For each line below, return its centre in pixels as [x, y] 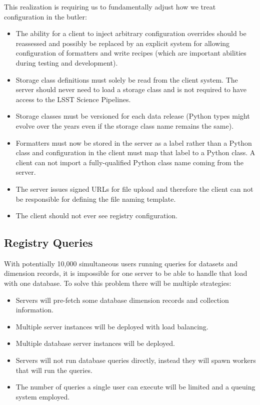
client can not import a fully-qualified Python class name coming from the [129, 162]
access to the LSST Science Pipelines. [73, 99]
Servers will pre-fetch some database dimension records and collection [122, 300]
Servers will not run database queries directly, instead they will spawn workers [136, 360]
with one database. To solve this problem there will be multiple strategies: [118, 283]
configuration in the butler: [45, 16]
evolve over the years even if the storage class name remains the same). [125, 125]
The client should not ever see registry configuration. [96, 216]
